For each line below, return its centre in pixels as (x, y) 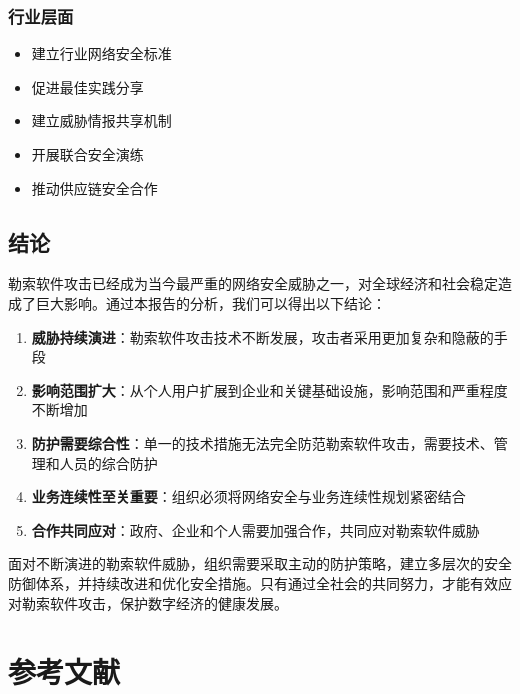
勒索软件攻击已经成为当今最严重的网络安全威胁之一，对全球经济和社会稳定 (253, 283)
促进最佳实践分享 (87, 86)
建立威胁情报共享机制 (101, 120)
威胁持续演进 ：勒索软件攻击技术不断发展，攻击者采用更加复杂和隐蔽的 (262, 336)
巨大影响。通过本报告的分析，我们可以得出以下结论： (210, 302)
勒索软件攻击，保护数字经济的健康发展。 (154, 602)
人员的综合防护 (108, 462)
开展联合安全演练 (87, 154)
